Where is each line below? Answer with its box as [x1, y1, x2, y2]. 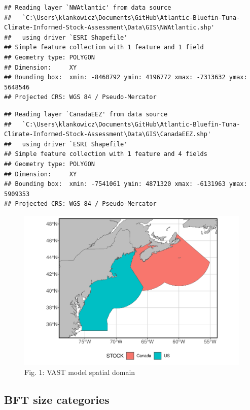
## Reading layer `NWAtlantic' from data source [4, 4, 171, 11]
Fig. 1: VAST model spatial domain [24, 367, 135, 377]
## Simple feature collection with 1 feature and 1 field [4, 44, 204, 51]
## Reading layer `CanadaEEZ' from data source [4, 110, 168, 118]
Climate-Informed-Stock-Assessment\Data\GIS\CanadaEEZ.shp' [4, 131, 211, 138]
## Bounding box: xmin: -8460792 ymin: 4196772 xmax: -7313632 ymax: [4, 74, 247, 81]
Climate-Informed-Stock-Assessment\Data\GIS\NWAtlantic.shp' [4, 24, 215, 31]
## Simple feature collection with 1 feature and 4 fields [4, 150, 207, 158]
